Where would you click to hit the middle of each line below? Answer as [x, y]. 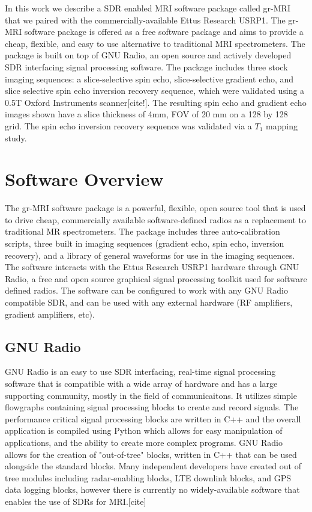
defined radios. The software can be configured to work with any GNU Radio [146, 290]
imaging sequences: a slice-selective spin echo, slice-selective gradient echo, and [149, 79]
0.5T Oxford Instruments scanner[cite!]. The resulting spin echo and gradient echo [156, 102]
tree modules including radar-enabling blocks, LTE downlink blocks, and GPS [148, 477]
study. [16, 137]
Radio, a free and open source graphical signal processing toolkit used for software [156, 278]
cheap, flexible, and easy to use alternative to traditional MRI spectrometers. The [155, 43]
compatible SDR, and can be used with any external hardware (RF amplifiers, [149, 302]
